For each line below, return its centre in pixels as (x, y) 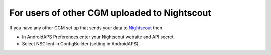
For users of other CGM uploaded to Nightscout (110, 13)
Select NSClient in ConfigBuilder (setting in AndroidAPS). (81, 44)
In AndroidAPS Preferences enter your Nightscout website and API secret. (98, 37)
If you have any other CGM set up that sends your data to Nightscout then (86, 28)
